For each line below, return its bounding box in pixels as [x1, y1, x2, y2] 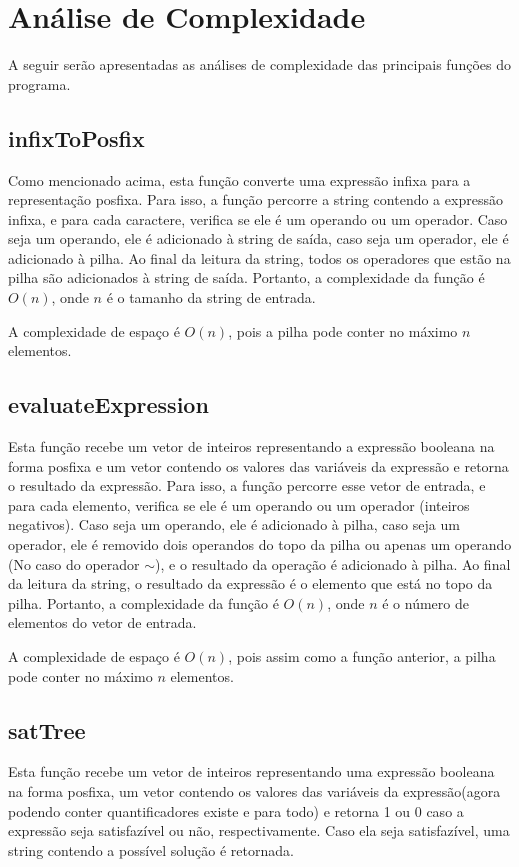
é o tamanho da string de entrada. [106, 287, 316, 308]
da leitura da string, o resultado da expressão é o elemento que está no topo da [8, 573, 493, 594]
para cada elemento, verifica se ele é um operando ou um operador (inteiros [8, 494, 470, 515]
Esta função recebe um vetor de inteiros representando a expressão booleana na [8, 436, 495, 457]
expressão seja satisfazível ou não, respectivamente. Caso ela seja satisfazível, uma [8, 820, 510, 841]
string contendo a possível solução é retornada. [8, 839, 294, 860]
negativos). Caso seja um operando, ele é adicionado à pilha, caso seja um [8, 514, 460, 535]
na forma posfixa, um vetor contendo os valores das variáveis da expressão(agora [8, 780, 501, 801]
